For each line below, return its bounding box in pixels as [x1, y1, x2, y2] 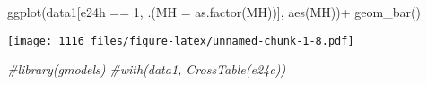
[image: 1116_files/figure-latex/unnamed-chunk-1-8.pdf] [7, 34, 354, 47]
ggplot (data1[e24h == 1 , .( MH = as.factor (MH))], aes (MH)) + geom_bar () [7, 3, 421, 21]
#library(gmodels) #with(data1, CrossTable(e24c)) [7, 60, 286, 79]
